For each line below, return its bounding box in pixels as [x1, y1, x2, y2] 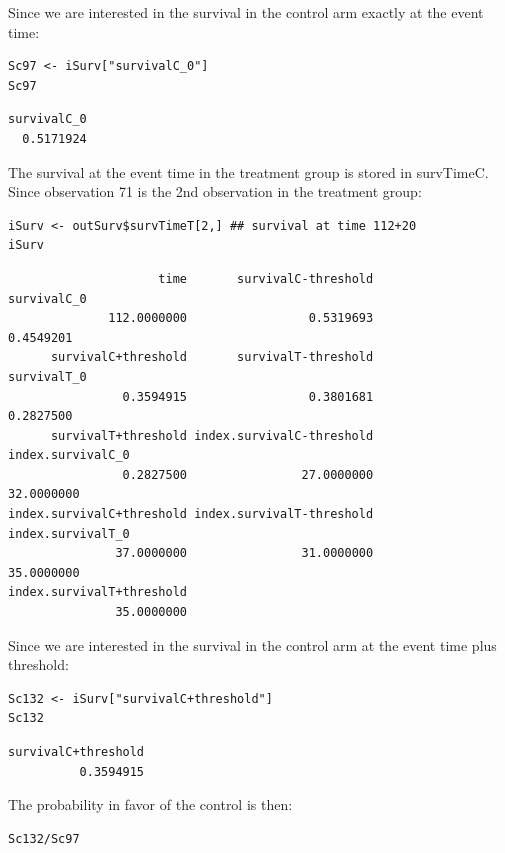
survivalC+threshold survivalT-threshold [50, 350, 374, 365]
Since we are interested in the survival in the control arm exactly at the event [8, 2, 484, 22]
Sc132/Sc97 [8, 831, 80, 846]
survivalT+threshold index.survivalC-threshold [50, 428, 374, 443]
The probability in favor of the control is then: [8, 794, 293, 815]
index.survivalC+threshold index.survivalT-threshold [8, 507, 374, 522]
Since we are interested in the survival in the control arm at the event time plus [8, 634, 497, 655]
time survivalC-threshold [158, 271, 374, 286]
